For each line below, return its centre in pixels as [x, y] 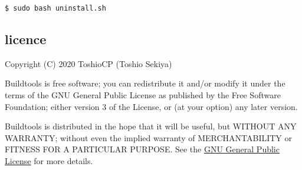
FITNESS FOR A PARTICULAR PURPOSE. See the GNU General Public [142, 149]
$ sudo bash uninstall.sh [55, 8]
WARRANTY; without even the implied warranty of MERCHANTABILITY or [149, 137]
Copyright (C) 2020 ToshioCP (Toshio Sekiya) [88, 63]
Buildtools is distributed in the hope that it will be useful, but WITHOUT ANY [151, 126]
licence [26, 39]
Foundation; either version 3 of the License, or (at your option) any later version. [151, 106]
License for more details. [49, 161]
